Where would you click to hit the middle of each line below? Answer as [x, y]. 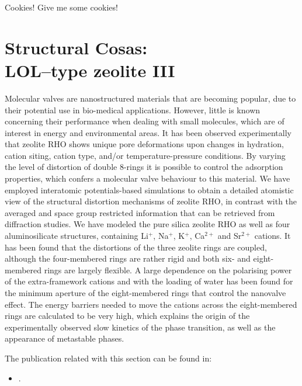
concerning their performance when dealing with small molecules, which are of [145, 121]
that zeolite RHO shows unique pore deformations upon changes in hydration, [144, 144]
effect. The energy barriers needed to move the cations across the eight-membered [151, 304]
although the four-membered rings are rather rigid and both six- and [128, 258]
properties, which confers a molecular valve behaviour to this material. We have [147, 178]
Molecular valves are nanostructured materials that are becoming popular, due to [150, 98]
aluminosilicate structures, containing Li [77, 236]
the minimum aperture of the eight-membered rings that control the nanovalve [145, 293]
